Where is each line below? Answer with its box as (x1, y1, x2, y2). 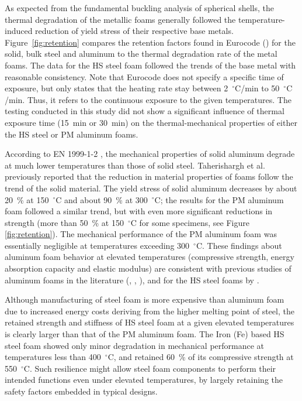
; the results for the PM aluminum (160, 193, 284, 205)
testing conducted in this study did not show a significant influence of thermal (5, 105, 284, 117)
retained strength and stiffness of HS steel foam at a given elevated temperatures (5, 316, 294, 328)
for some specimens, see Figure (139, 216, 249, 228)
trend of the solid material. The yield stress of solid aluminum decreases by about (5, 181, 297, 194)
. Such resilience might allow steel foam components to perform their (29, 362, 276, 374)
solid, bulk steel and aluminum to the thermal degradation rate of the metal (5, 47, 277, 60)
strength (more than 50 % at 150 (5, 216, 124, 228)
